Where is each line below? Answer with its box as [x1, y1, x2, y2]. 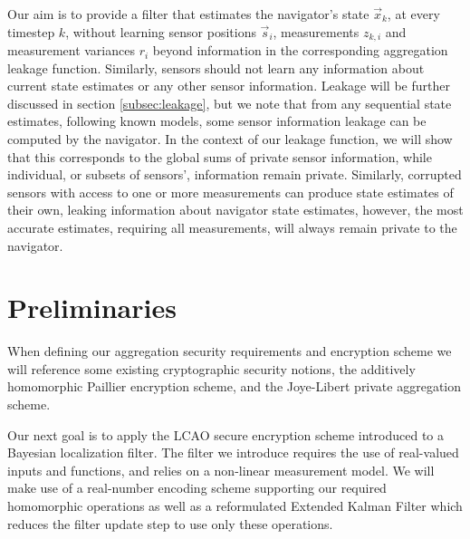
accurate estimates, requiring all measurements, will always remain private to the [7, 217, 457, 236]
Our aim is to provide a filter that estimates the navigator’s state [7, 5, 369, 23]
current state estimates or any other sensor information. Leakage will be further [7, 76, 450, 95]
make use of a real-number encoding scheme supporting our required [7, 478, 387, 497]
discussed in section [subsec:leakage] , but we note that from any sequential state [7, 93, 452, 112]
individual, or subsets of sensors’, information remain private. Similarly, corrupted [7, 165, 462, 184]
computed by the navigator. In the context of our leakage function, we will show [7, 130, 453, 149]
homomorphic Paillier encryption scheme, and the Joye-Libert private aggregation [7, 377, 462, 396]
